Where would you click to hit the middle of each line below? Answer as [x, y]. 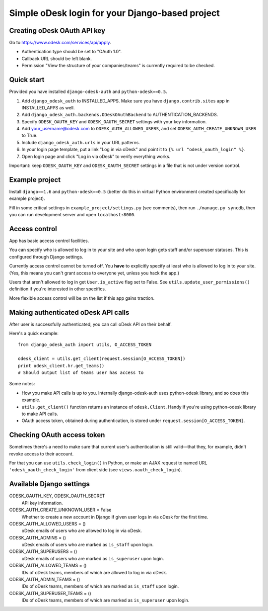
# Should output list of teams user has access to [81, 373]
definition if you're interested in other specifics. [58, 289]
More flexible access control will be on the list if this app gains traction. [82, 298]
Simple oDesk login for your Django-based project [115, 13]
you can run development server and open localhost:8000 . [72, 215]
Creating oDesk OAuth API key [57, 31]
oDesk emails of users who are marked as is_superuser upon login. [93, 558]
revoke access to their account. [41, 454]
